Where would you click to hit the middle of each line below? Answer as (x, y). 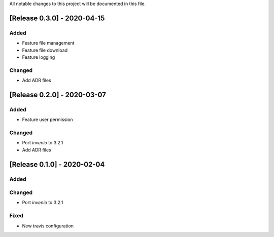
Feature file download (45, 50)
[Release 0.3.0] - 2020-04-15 (57, 18)
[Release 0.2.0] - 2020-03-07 (58, 94)
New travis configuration (48, 226)
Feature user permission (47, 120)
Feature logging (39, 57)
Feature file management (48, 43)
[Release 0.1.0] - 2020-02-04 (57, 164)
